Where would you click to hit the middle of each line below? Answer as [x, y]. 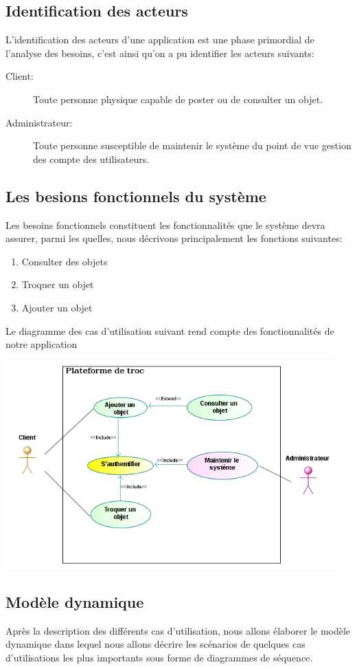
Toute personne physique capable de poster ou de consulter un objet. [178, 99]
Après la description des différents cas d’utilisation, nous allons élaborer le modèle [178, 630]
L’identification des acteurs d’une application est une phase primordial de [160, 40]
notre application [42, 344]
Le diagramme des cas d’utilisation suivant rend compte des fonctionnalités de [170, 330]
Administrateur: [39, 122]
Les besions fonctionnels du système [136, 196]
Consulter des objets [65, 261]
